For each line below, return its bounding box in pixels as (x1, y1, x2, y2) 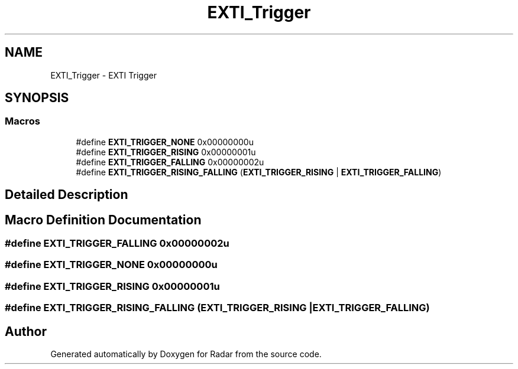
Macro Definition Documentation (5, 212, 202, 227)
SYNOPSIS (5, 90, 69, 106)
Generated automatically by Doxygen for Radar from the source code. (50, 349, 322, 360)
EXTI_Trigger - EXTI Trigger (50, 70, 157, 80)
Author (5, 324, 47, 339)
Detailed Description (5, 187, 128, 203)
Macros (5, 115, 40, 128)
